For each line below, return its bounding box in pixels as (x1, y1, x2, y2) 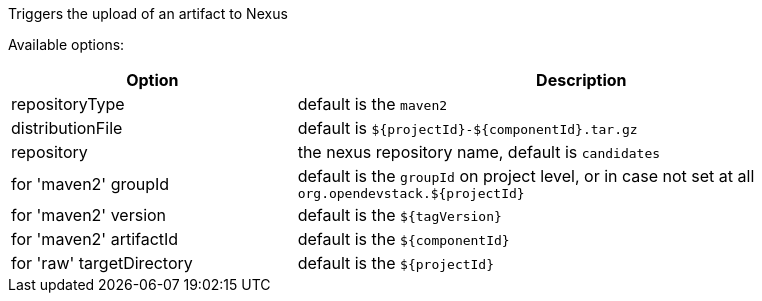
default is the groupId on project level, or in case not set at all (297, 166, 755, 186)
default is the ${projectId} (297, 253, 495, 273)
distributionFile (11, 118, 123, 138)
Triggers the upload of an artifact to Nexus (8, 5, 288, 22)
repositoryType (11, 94, 125, 114)
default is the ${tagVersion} (297, 205, 502, 225)
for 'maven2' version (11, 205, 167, 225)
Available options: (8, 36, 125, 53)
